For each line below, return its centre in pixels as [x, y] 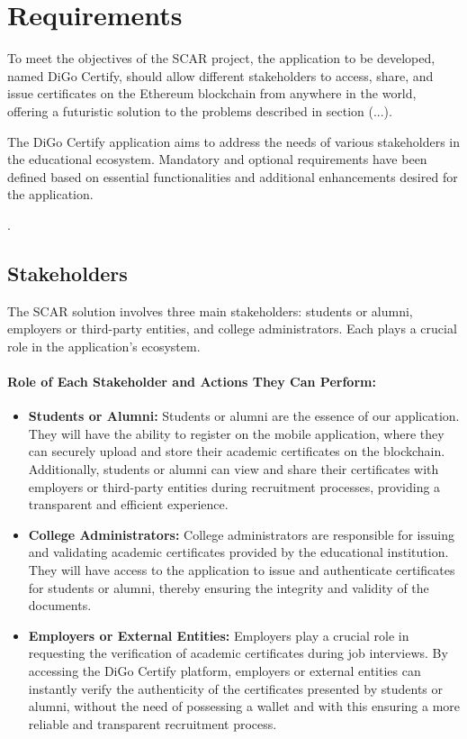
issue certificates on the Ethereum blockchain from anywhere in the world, [212, 93]
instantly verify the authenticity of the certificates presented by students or [236, 688]
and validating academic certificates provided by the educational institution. [238, 552]
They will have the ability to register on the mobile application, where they [236, 433]
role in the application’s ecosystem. [104, 346]
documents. [60, 605]
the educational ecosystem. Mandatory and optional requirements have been [217, 159]
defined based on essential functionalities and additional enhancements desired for [233, 176]
